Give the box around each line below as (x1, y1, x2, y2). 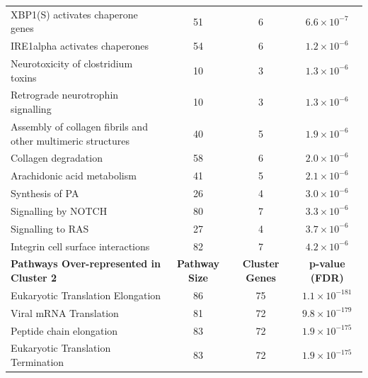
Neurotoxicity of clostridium (11, 56, 133, 71)
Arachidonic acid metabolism (11, 168, 137, 183)
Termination (11, 354, 64, 369)
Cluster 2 (11, 270, 57, 284)
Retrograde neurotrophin (11, 87, 119, 102)
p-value (309, 256, 345, 271)
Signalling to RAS (11, 221, 89, 235)
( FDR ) (310, 270, 344, 284)
